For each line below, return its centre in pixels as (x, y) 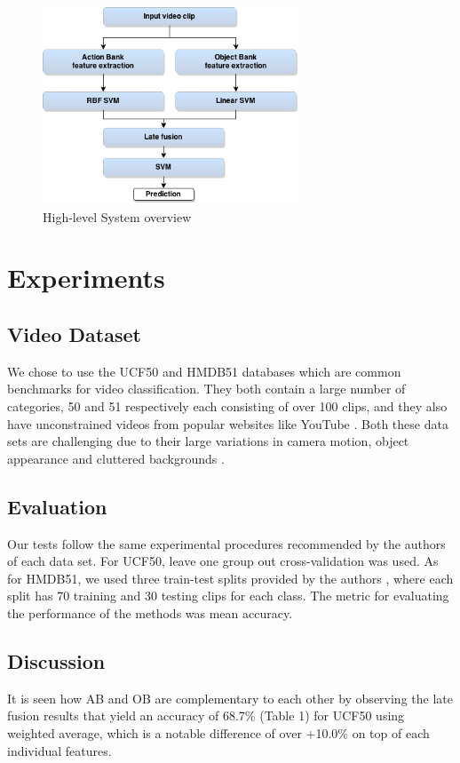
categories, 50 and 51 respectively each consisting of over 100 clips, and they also (227, 406)
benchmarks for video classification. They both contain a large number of (206, 389)
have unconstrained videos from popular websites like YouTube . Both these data (228, 423)
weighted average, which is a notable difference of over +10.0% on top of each (218, 733)
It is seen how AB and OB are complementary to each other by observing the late (230, 698)
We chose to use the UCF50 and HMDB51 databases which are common (204, 371)
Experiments (86, 278)
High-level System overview (117, 216)
